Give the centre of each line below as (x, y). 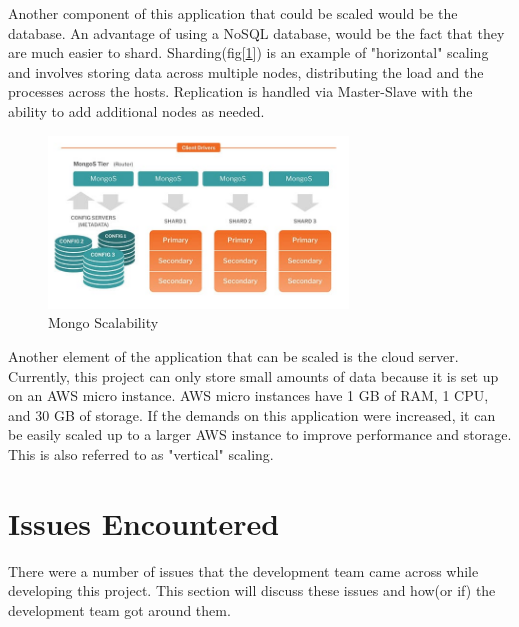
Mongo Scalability (103, 322)
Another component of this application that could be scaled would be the (233, 13)
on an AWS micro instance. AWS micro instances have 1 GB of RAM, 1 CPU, (248, 395)
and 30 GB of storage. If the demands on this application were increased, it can (252, 414)
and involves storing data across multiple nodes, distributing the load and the (246, 71)
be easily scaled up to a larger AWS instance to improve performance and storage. (260, 434)
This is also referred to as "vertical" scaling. (141, 454)
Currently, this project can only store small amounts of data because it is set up (253, 375)
